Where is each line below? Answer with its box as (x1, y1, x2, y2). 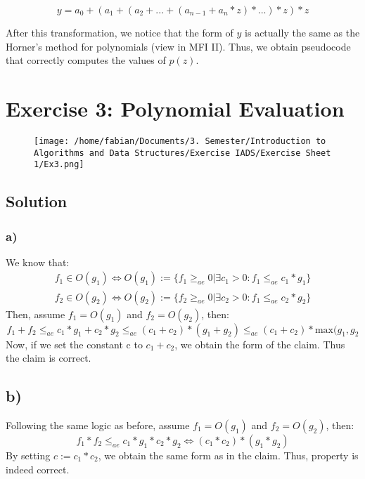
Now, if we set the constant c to (6, 336, 143, 351)
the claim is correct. (6, 350, 91, 365)
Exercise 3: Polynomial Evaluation (6, 93, 345, 122)
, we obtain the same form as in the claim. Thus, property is (98, 447, 359, 462)
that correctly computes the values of (6, 53, 166, 67)
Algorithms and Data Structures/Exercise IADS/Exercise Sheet (34, 147, 331, 158)
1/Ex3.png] (34, 159, 84, 170)
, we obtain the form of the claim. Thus (174, 336, 345, 351)
